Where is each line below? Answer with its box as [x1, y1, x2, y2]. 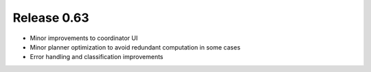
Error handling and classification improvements [30, 53, 164, 61]
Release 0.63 [12, 10, 89, 25]
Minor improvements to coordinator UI [30, 34, 138, 42]
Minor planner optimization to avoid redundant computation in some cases [30, 43, 240, 51]
